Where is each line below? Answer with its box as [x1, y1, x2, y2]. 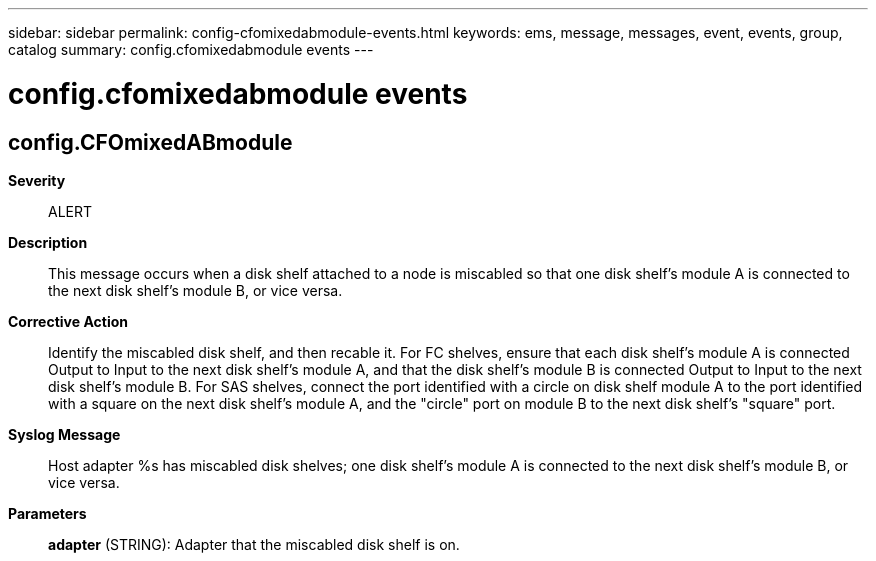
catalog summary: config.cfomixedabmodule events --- [8, 41, 374, 58]
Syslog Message [8, 425, 121, 443]
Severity [8, 171, 66, 189]
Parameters [8, 504, 87, 522]
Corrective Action [8, 312, 128, 330]
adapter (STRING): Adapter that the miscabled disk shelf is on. [48, 535, 460, 553]
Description [8, 233, 88, 251]
